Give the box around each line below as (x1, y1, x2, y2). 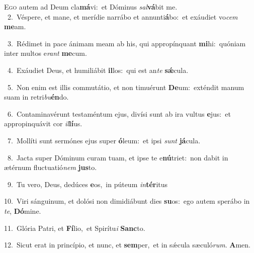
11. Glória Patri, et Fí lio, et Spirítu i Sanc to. (4, 222, 145, 233)
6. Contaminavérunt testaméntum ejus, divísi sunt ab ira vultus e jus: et (7, 108, 231, 119)
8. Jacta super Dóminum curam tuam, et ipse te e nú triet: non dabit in (7, 152, 228, 162)
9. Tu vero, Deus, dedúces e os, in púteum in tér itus (7, 179, 168, 189)
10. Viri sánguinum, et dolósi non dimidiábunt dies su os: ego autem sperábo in (4, 196, 250, 206)
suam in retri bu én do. (4, 92, 69, 102)
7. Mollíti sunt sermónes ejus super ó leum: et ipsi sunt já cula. (7, 135, 201, 145)
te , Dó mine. (4, 205, 41, 216)
